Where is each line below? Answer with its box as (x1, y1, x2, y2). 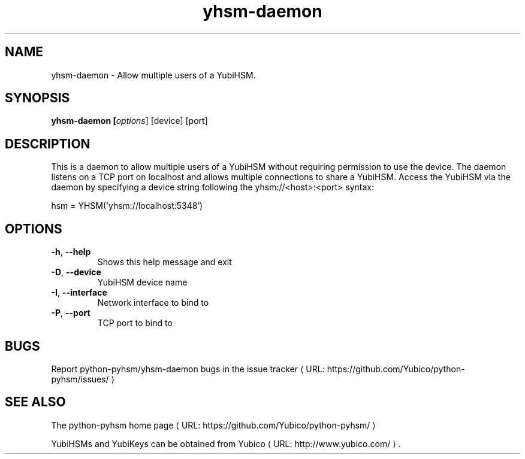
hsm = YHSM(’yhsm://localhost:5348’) (51, 200, 203, 211)
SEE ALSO (5, 394, 66, 410)
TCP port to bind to (97, 318, 173, 329)
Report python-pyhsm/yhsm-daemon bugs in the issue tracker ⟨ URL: (51, 363, 325, 374)
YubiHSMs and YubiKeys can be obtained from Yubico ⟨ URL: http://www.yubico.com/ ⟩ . (51, 438, 401, 449)
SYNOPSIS (5, 90, 70, 106)
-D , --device (51, 267, 101, 278)
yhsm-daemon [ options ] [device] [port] (51, 115, 208, 126)
